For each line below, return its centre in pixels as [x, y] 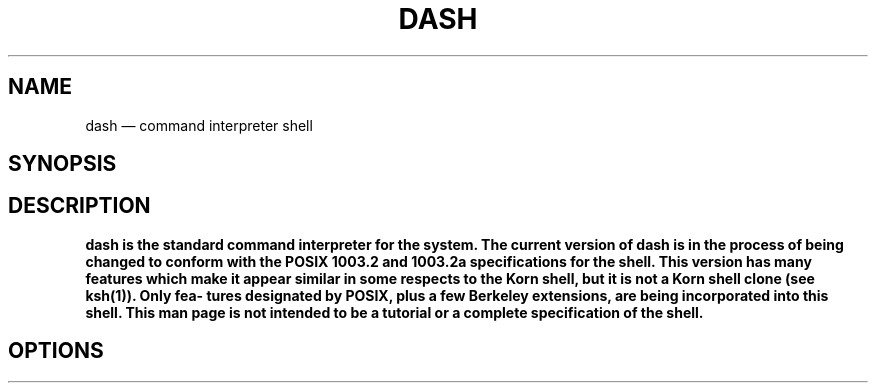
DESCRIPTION [79, 206]
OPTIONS [56, 351]
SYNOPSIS [62, 164]
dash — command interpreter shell [199, 125]
